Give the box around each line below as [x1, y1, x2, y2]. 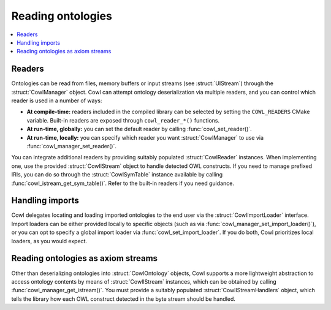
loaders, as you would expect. [11, 237, 88, 244]
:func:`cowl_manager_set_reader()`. [26, 142, 116, 149]
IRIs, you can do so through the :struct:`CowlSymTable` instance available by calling [11, 171, 223, 178]
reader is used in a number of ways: [11, 97, 102, 104]
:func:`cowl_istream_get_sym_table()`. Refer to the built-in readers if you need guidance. [11, 180, 234, 187]
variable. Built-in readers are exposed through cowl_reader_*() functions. [26, 116, 220, 124]
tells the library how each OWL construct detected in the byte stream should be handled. [11, 295, 236, 303]
